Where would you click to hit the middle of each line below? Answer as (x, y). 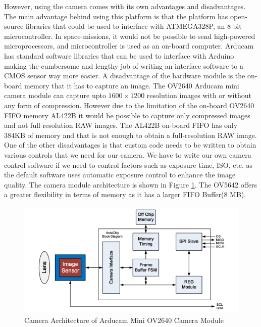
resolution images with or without (199, 95)
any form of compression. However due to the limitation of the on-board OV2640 (129, 105)
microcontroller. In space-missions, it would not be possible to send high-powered (130, 36)
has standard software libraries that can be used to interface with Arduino (119, 55)
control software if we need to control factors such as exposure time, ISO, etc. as (128, 165)
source (14, 26)
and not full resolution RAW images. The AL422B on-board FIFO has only (121, 125)
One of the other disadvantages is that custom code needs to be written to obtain (130, 145)
